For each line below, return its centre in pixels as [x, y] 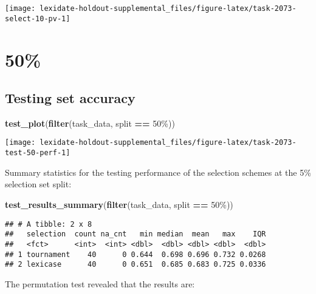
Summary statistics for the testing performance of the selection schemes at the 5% [158, 172]
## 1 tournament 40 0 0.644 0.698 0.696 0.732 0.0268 [136, 254]
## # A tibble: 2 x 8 [49, 224]
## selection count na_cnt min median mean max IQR [136, 234]
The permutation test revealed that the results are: [100, 283]
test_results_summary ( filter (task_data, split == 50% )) [119, 204]
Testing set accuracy [70, 98]
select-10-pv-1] [38, 18]
